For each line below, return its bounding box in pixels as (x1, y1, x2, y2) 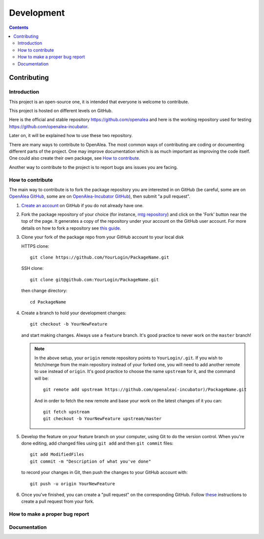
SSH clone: (21, 265, 44, 271)
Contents (9, 24, 29, 30)
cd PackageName (30, 299, 66, 305)
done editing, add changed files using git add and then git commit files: (21, 441, 174, 446)
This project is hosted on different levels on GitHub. (9, 108, 113, 114)
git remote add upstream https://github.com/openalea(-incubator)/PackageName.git (43, 387, 247, 393)
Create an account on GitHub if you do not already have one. (21, 202, 144, 208)
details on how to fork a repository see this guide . (21, 225, 121, 231)
